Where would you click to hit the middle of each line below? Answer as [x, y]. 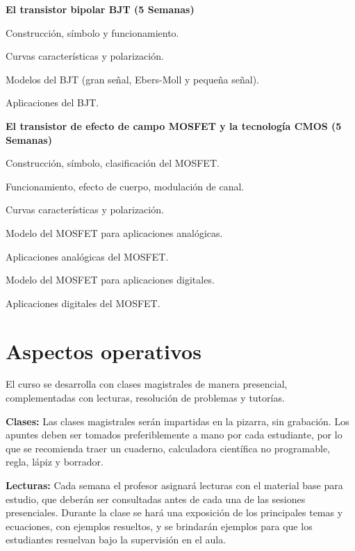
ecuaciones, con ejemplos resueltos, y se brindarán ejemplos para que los [159, 526]
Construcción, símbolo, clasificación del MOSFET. [113, 163]
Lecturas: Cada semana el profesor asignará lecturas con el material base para [174, 485]
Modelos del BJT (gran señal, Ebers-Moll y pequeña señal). [132, 79]
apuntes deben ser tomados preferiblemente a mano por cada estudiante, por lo [174, 435]
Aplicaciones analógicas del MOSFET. [87, 256]
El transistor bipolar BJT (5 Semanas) [100, 9]
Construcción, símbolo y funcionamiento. [92, 32]
